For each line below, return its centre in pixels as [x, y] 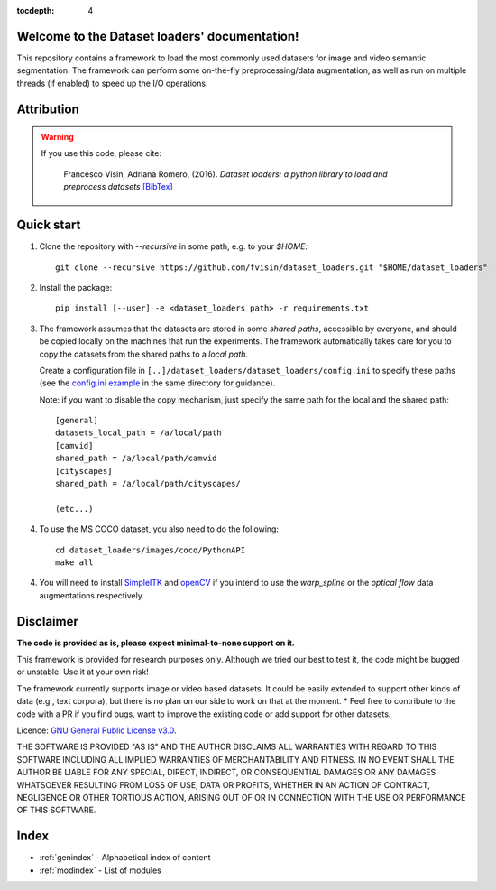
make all [74, 562]
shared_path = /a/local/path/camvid [136, 459]
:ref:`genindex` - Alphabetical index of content [125, 858]
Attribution [48, 109]
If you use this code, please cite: [101, 153]
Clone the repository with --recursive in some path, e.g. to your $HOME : [174, 246]
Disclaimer [47, 621]
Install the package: [76, 287]
